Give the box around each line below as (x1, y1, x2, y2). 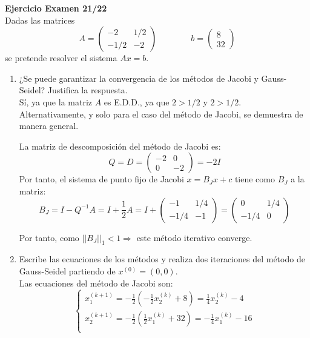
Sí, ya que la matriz (19, 95, 93, 108)
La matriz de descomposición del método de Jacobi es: (19, 139, 221, 152)
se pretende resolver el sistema (5, 51, 117, 64)
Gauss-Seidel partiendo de (19, 264, 116, 277)
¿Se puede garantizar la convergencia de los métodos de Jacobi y (19, 71, 259, 84)
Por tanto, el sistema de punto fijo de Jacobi (19, 173, 184, 185)
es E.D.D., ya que (104, 95, 170, 108)
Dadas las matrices (5, 13, 75, 26)
